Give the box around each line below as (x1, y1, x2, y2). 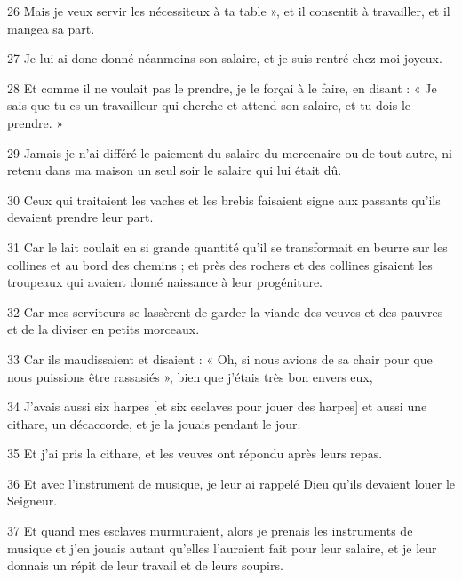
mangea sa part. (7, 19, 95, 37)
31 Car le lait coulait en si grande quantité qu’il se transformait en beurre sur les (7, 237, 448, 256)
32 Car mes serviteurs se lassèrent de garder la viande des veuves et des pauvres (7, 302, 443, 321)
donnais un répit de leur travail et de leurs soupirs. (7, 556, 283, 575)
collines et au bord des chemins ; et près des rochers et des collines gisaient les (7, 255, 433, 274)
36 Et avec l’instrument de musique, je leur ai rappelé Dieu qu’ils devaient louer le (7, 473, 455, 492)
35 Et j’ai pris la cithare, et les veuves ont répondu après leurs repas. (7, 444, 383, 463)
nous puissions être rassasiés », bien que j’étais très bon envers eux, (7, 367, 373, 385)
